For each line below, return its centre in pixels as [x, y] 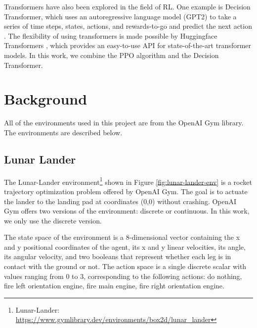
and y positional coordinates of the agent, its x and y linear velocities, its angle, [125, 246]
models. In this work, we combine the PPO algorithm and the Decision [111, 55]
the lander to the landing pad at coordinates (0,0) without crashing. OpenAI [120, 201]
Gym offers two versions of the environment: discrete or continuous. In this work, [127, 211]
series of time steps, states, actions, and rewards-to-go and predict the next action [128, 26]
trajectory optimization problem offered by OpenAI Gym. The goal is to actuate [126, 191]
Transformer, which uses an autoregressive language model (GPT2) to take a [120, 16]
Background [46, 99]
